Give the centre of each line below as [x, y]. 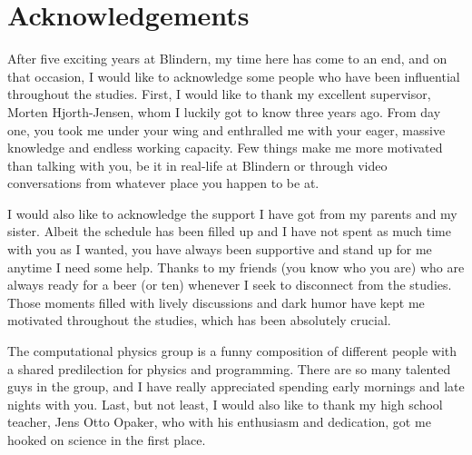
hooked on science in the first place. [107, 440]
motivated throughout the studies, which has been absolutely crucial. [199, 320]
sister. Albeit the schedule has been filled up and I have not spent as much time [229, 231]
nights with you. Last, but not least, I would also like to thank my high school [225, 404]
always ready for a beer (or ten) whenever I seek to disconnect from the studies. [230, 285]
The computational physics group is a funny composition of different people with [232, 351]
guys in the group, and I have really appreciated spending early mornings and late [236, 386]
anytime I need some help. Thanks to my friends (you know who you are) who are [236, 267]
